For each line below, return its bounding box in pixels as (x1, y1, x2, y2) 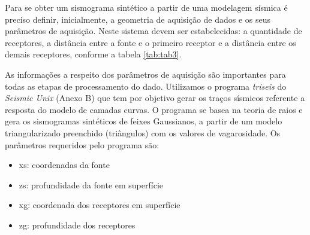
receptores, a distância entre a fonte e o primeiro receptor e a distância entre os (5, 36, 296, 48)
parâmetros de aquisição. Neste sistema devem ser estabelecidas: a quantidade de (5, 25, 302, 37)
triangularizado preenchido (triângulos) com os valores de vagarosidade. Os (5, 126, 281, 139)
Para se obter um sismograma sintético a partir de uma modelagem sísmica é (5, 1, 288, 13)
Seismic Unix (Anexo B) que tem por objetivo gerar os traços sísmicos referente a (5, 91, 305, 104)
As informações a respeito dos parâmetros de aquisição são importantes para (5, 68, 286, 80)
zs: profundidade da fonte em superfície (19, 178, 163, 191)
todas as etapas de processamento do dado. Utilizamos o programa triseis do (5, 80, 287, 92)
